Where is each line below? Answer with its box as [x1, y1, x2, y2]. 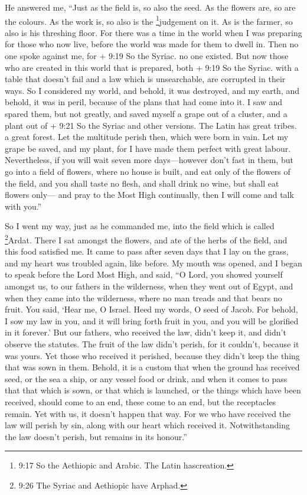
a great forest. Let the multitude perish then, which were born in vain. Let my [5, 131, 289, 143]
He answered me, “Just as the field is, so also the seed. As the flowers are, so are [5, 1, 296, 13]
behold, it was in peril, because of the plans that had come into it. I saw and [5, 96, 283, 108]
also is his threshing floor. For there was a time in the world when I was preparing [5, 26, 302, 38]
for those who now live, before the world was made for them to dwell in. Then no [5, 38, 299, 50]
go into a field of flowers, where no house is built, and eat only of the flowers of [5, 165, 290, 177]
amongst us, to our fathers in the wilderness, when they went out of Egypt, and [5, 279, 293, 292]
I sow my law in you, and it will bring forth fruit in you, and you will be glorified [5, 314, 299, 327]
